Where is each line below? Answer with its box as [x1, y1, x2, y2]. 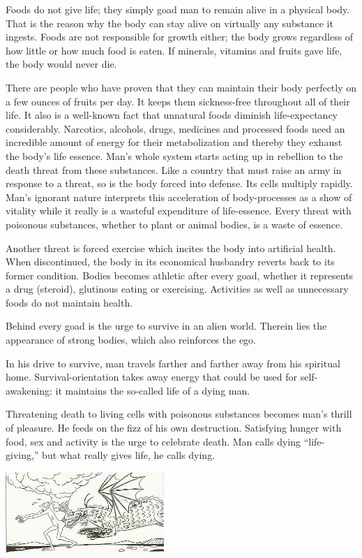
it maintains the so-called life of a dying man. [55, 383, 250, 397]
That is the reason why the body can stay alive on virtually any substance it [6, 15, 333, 30]
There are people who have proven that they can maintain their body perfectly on [6, 80, 357, 94]
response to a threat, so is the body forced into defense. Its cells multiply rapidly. [6, 176, 353, 191]
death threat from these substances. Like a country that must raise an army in [6, 162, 342, 177]
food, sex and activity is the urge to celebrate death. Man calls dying [6, 434, 301, 448]
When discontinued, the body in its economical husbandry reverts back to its [6, 254, 335, 269]
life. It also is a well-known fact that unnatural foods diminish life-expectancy [6, 108, 338, 122]
